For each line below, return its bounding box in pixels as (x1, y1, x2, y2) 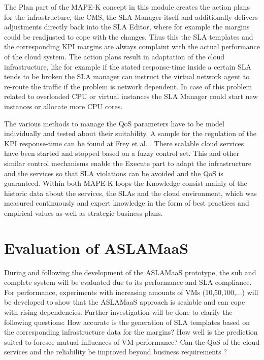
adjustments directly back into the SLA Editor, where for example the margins (4, 21, 250, 32)
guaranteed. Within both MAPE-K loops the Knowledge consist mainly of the (4, 178, 247, 188)
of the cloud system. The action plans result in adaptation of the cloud (4, 51, 224, 61)
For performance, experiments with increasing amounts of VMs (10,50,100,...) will (4, 286, 258, 297)
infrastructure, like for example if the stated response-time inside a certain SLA (4, 61, 251, 72)
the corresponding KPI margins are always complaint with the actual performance (4, 41, 260, 52)
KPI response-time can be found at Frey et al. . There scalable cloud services (4, 138, 244, 148)
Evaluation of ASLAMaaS (4, 237, 189, 258)
